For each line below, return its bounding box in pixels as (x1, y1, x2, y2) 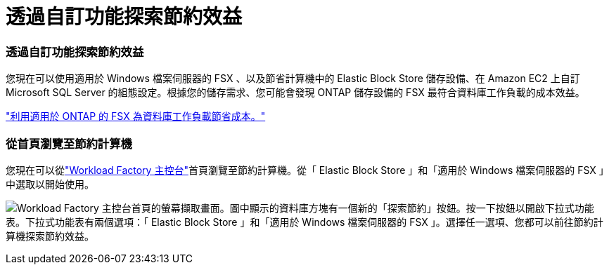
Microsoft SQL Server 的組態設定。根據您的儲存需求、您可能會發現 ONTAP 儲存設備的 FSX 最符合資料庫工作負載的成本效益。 (6, 86, 585, 99)
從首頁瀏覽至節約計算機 (6, 136, 132, 151)
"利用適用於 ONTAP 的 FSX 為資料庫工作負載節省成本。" (6, 110, 266, 123)
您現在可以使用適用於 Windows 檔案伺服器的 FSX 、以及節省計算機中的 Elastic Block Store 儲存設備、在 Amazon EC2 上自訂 (6, 72, 580, 85)
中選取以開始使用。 (6, 177, 94, 190)
